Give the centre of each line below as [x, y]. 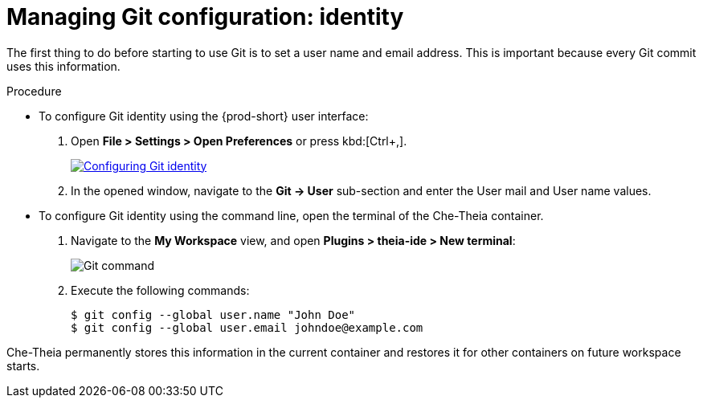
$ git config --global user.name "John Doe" [213, 314]
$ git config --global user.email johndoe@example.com [247, 327]
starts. [23, 365]
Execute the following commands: [160, 290]
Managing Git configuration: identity [205, 17]
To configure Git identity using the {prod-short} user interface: [204, 116]
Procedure [34, 91]
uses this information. [63, 66]
